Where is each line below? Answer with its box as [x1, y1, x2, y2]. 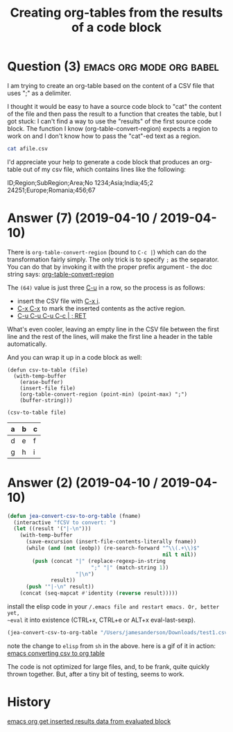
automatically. [7, 340, 47, 348]
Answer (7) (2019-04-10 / [7, 210, 157, 226]
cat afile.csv [7, 145, 49, 152]
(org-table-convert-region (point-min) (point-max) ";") [19, 390, 188, 398]
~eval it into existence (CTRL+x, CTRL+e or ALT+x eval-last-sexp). [7, 616, 196, 625]
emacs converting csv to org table [7, 649, 105, 657]
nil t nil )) [162, 551, 197, 558]
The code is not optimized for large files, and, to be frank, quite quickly [7, 662, 210, 670]
